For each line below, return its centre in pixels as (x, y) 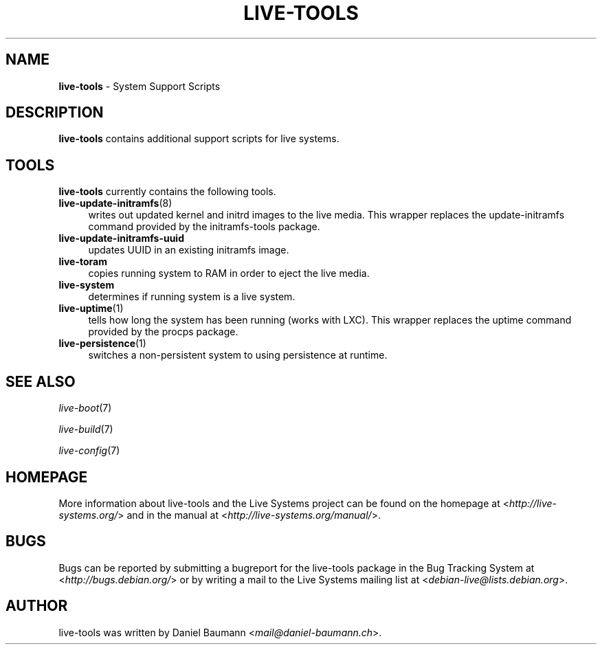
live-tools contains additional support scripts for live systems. (199, 139)
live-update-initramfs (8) (115, 203)
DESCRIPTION (55, 113)
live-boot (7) (85, 408)
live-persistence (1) (102, 344)
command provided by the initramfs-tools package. (204, 227)
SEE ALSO (41, 381)
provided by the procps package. (163, 332)
